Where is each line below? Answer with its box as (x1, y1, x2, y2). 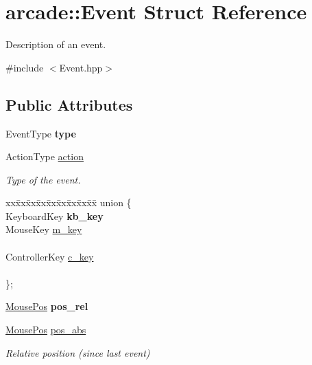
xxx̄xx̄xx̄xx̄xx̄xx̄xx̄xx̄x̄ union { (5, 195, 132, 210)
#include (5, 60, 44, 74)
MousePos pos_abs (5, 322, 86, 337)
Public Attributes (5, 93, 133, 115)
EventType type (5, 126, 76, 140)
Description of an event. (5, 37, 106, 52)
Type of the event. (5, 172, 81, 186)
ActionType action (5, 149, 84, 164)
